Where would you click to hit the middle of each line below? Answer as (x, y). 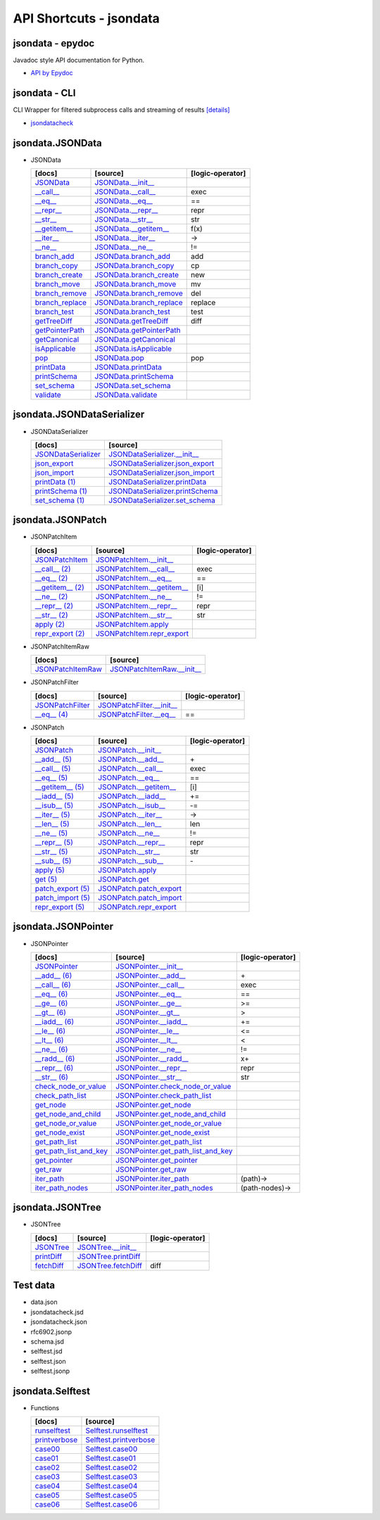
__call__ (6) (53, 985)
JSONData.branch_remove (139, 293)
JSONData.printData (128, 367)
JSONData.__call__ (125, 192)
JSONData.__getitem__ (132, 229)
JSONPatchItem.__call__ (135, 568)
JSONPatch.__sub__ (131, 861)
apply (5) (50, 870)
